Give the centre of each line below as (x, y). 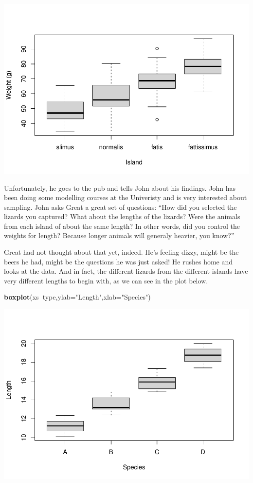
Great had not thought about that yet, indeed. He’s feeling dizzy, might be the (121, 252)
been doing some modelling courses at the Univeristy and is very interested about (126, 197)
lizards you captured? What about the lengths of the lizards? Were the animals (122, 216)
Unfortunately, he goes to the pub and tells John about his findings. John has (120, 188)
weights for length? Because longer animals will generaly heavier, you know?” (119, 235)
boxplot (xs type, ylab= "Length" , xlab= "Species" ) (77, 297)
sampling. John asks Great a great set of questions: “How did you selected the (120, 207)
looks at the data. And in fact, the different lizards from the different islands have (126, 271)
